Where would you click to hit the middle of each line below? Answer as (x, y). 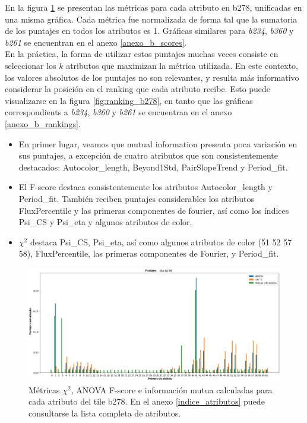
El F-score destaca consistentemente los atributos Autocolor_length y (145, 187)
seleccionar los (31, 65)
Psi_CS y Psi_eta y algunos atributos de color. (105, 222)
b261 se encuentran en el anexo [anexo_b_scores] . (96, 42)
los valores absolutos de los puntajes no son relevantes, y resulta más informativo (152, 77)
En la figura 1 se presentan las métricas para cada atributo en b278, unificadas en (153, 7)
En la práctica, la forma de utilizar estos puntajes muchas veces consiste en (142, 54)
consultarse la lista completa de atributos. (105, 413)
